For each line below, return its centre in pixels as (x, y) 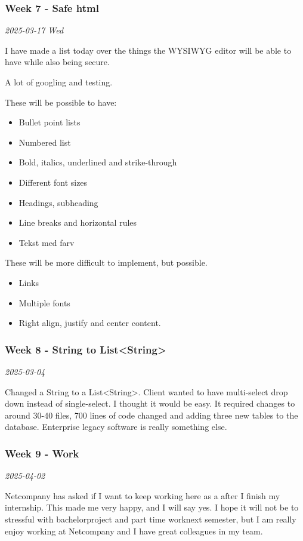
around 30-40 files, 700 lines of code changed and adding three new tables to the (151, 415)
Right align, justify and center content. (90, 323)
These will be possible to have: (61, 102)
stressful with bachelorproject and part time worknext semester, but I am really (151, 519)
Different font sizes (53, 182)
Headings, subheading (58, 202)
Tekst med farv (47, 242)
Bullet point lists (50, 122)
